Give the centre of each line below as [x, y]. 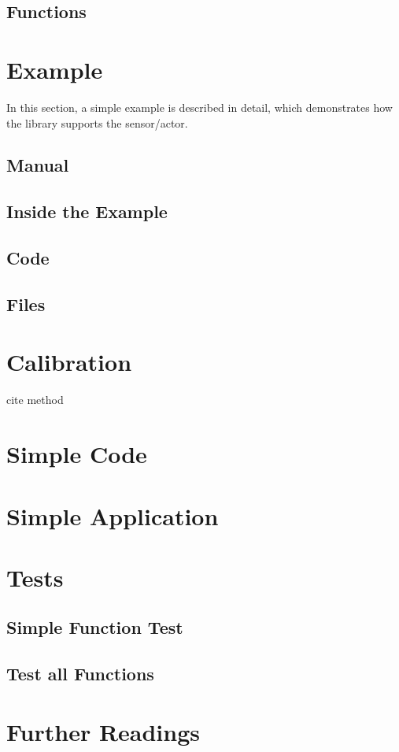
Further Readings [103, 731]
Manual [38, 165]
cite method [35, 400]
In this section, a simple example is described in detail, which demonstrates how [199, 107]
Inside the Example [87, 211]
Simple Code [77, 454]
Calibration [69, 362]
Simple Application [113, 515]
